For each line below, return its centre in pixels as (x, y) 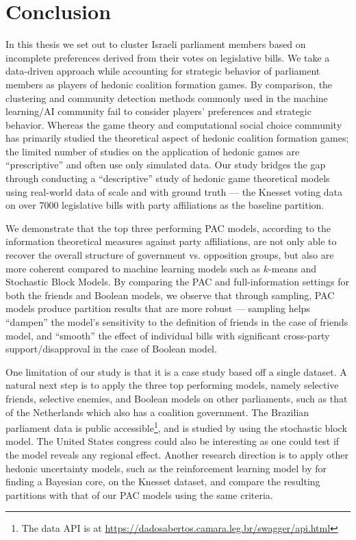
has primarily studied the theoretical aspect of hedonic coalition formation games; (177, 138)
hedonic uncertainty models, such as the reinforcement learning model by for (166, 468)
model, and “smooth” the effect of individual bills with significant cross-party (168, 335)
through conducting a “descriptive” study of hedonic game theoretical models (168, 178)
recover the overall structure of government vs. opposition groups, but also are (170, 255)
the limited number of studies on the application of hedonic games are (153, 151)
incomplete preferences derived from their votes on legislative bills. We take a (168, 57)
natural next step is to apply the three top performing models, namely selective (172, 385)
